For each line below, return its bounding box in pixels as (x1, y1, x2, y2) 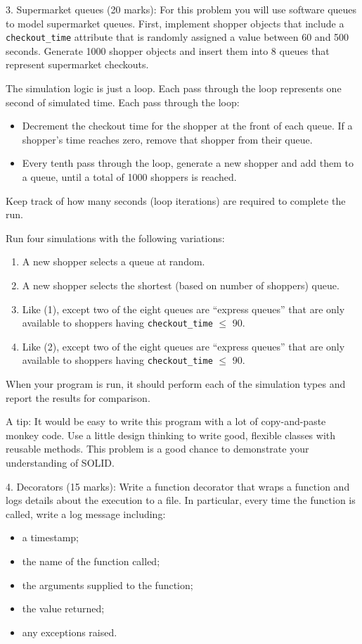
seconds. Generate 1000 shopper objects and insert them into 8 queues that (6, 43, 330, 58)
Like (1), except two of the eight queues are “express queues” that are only (22, 301, 345, 316)
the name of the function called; (22, 554, 160, 568)
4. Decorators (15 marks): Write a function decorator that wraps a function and (6, 479, 350, 493)
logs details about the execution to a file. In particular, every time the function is (6, 493, 356, 507)
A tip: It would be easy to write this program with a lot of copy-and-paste (6, 414, 326, 429)
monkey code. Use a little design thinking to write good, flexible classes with (6, 427, 336, 442)
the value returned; (22, 601, 105, 616)
